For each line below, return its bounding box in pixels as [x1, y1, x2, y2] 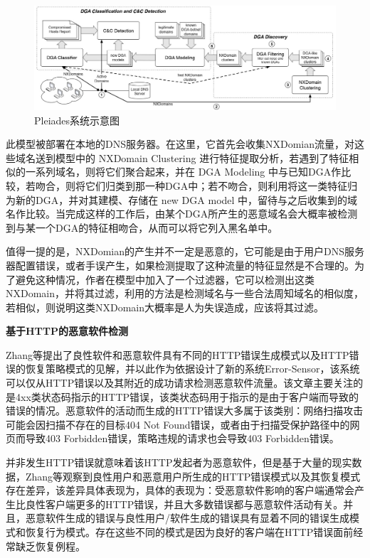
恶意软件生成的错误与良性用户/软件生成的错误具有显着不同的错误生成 [25, 510, 349, 525]
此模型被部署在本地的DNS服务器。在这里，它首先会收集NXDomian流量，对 [6, 136, 355, 151]
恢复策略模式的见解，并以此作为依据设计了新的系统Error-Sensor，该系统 [25, 361, 360, 376]
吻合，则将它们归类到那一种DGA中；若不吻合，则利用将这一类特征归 [35, 178, 358, 193]
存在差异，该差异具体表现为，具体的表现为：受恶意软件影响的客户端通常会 [6, 483, 354, 498]
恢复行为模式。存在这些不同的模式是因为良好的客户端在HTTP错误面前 [25, 525, 354, 540]
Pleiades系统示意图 [34, 112, 120, 127]
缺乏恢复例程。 [15, 538, 85, 553]
